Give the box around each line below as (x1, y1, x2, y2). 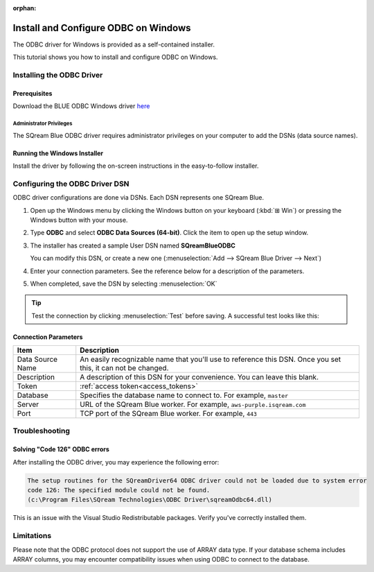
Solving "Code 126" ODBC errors (12, 445, 110, 453)
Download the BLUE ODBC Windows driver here (12, 102, 150, 110)
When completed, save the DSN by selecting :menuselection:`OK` (30, 279, 217, 288)
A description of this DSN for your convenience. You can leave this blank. (80, 372, 319, 382)
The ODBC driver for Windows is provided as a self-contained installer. (12, 40, 215, 49)
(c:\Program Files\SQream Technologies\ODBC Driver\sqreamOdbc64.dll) (27, 496, 273, 504)
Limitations (12, 531, 52, 541)
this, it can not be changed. (80, 363, 169, 373)
